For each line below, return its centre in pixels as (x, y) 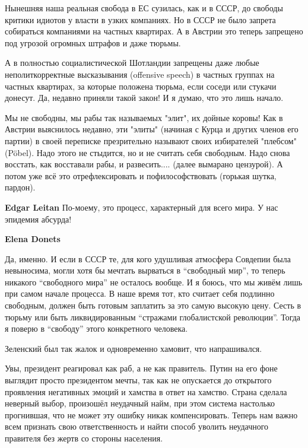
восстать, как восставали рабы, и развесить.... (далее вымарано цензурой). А (144, 164)
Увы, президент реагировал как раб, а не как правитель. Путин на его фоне (141, 368)
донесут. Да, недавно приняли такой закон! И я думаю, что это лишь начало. (144, 98)
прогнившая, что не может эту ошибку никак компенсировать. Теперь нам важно (151, 414)
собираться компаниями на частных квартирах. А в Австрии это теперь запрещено (154, 31)
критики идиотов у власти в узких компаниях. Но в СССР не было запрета (140, 19)
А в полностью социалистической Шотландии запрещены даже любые (132, 63)
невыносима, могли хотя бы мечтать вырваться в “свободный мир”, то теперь (145, 270)
